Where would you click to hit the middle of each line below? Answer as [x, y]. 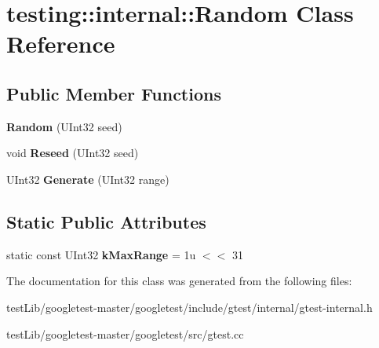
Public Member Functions [114, 93]
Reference [61, 44]
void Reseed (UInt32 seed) [73, 153]
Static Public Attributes [106, 221]
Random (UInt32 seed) [64, 126]
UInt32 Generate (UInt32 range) [88, 179]
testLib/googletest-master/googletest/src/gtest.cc [125, 333]
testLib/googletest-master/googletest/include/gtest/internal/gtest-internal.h [189, 307]
